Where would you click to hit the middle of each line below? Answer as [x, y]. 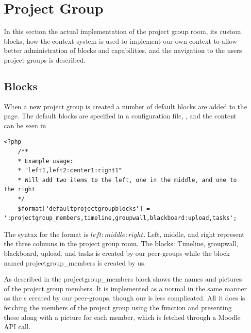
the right [20, 190]
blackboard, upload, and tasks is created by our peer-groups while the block [117, 253]
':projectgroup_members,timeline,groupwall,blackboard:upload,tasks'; [120, 218]
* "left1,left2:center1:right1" [70, 171]
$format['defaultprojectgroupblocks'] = [84, 208]
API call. [17, 326]
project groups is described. [45, 59]
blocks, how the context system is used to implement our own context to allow [121, 41]
